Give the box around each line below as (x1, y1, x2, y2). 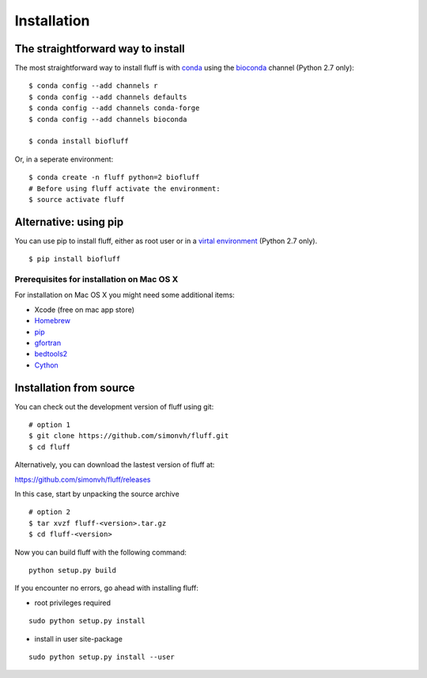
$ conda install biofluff (28, 137, 130, 146)
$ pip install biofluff (28, 254, 121, 264)
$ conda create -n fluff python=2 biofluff (28, 173, 200, 182)
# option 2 (28, 508, 71, 516)
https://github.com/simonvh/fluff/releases (14, 474, 151, 484)
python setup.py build (28, 566, 117, 574)
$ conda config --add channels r (28, 82, 158, 90)
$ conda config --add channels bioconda (28, 115, 187, 124)
